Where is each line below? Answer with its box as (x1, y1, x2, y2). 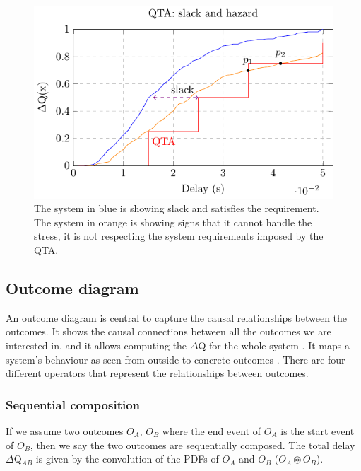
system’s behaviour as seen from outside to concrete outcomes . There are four (6, 351, 345, 366)
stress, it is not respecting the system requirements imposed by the (34, 228, 324, 243)
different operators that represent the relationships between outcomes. (6, 366, 309, 380)
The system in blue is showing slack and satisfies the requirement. (34, 201, 319, 216)
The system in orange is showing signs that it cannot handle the (34, 214, 312, 229)
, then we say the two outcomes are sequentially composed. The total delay (30, 437, 355, 452)
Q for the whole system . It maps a (198, 337, 350, 352)
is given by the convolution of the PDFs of (35, 451, 219, 466)
